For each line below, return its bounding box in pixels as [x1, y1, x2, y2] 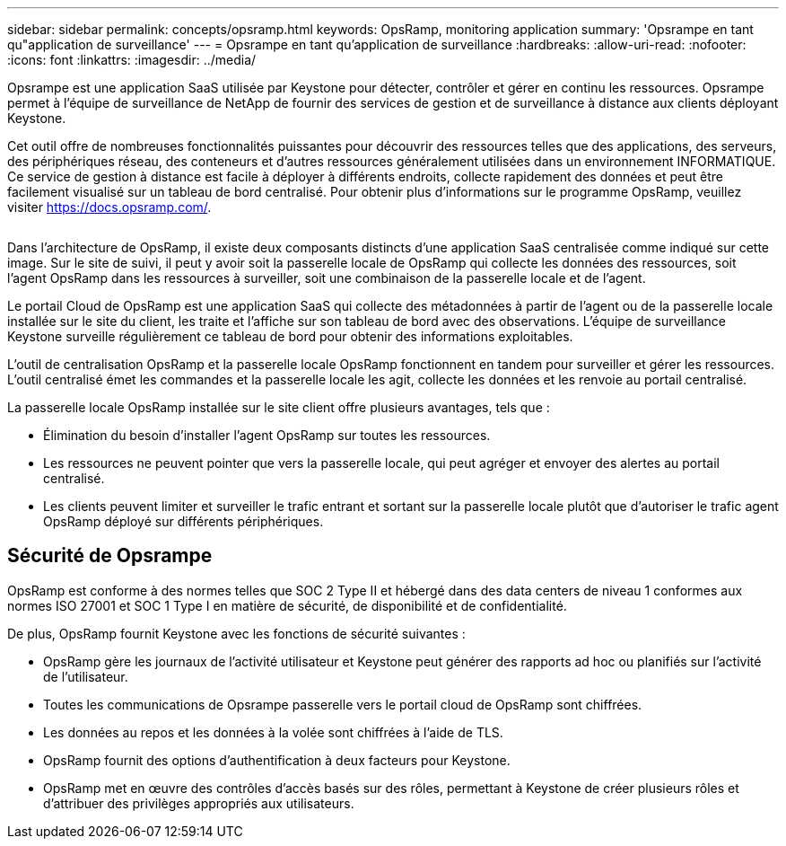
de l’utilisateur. [43, 668, 128, 684]
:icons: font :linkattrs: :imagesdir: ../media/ [7, 52, 257, 67]
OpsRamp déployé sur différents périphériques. [43, 514, 324, 529]
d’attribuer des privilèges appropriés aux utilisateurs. [43, 795, 354, 811]
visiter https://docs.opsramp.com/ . [7, 199, 212, 215]
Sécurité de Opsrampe [7, 544, 213, 568]
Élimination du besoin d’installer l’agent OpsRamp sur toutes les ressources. [43, 427, 491, 443]
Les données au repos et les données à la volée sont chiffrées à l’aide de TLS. [43, 724, 503, 740]
